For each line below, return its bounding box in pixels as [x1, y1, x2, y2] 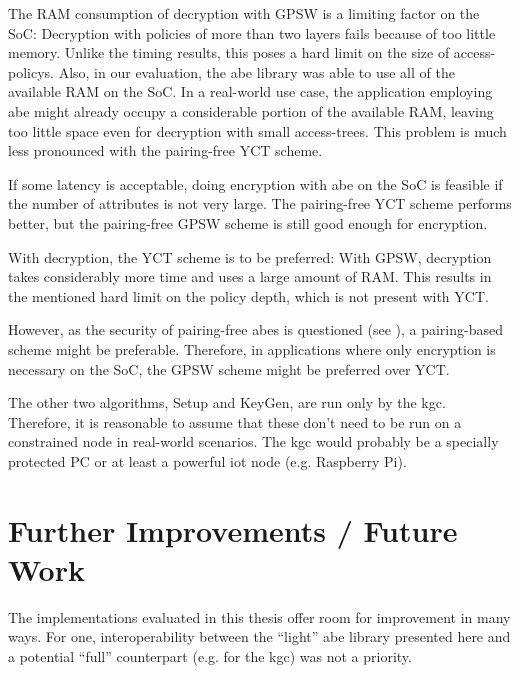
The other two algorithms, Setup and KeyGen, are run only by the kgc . [8, 392, 446, 413]
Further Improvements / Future [8, 509, 458, 550]
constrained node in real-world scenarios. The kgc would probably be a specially [8, 431, 499, 452]
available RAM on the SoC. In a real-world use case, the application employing [8, 81, 493, 102]
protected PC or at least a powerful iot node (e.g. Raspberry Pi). [8, 450, 407, 471]
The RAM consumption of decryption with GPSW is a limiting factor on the [8, 3, 480, 23]
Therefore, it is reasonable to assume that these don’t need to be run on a [8, 411, 462, 432]
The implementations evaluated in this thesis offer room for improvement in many [8, 606, 511, 627]
